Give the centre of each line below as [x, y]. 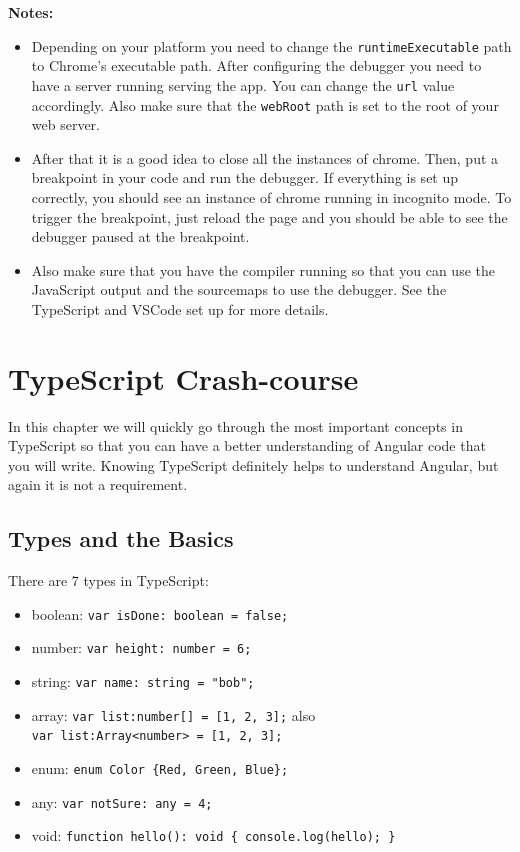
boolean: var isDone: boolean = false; [160, 613]
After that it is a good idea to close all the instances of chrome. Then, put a [265, 157]
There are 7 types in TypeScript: [108, 580]
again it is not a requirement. [98, 484]
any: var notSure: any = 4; [122, 801]
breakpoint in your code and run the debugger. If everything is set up [245, 177]
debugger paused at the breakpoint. [140, 236]
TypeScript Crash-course [183, 377]
